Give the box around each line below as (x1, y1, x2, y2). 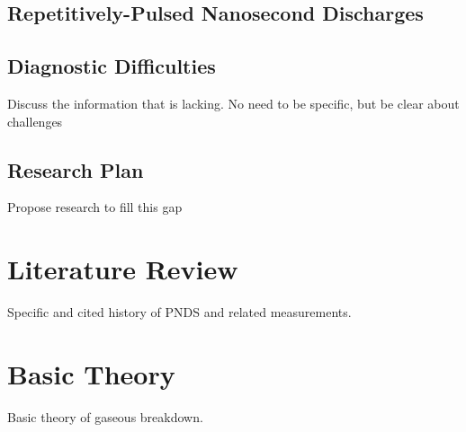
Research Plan (7, 155, 144, 183)
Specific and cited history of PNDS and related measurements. (7, 303, 352, 322)
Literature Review (7, 251, 238, 287)
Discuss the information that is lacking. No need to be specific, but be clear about (7, 93, 460, 112)
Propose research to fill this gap (7, 198, 183, 216)
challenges (7, 111, 63, 130)
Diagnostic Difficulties (7, 52, 216, 80)
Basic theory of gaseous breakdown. (7, 407, 203, 426)
